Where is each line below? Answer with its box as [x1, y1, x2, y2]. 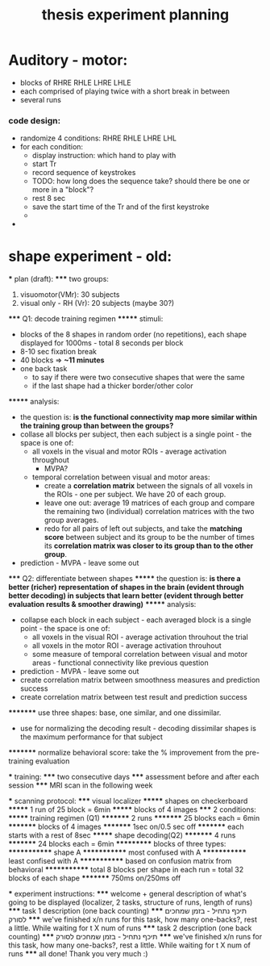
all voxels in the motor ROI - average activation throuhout [31, 641, 222, 650]
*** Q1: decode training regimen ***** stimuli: [8, 314, 164, 324]
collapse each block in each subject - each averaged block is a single [19, 615, 251, 625]
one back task [19, 364, 68, 374]
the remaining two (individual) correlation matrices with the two [44, 507, 255, 516]
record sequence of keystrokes [31, 168, 136, 178]
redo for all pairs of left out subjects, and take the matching [44, 524, 243, 533]
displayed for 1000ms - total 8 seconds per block [19, 338, 184, 348]
